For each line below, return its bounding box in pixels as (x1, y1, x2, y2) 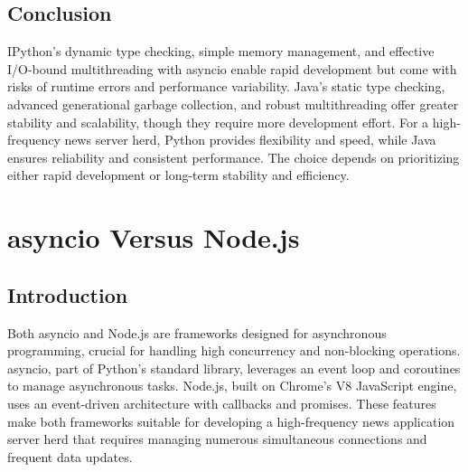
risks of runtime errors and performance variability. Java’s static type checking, (7, 77, 445, 96)
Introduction (7, 280, 128, 308)
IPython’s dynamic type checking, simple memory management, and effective (7, 42, 435, 61)
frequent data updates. (7, 447, 133, 466)
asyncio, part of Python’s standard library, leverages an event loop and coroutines (7, 358, 461, 377)
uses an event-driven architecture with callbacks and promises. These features (7, 393, 436, 412)
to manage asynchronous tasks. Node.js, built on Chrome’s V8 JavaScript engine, (7, 376, 457, 395)
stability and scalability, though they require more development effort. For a (7, 112, 429, 131)
